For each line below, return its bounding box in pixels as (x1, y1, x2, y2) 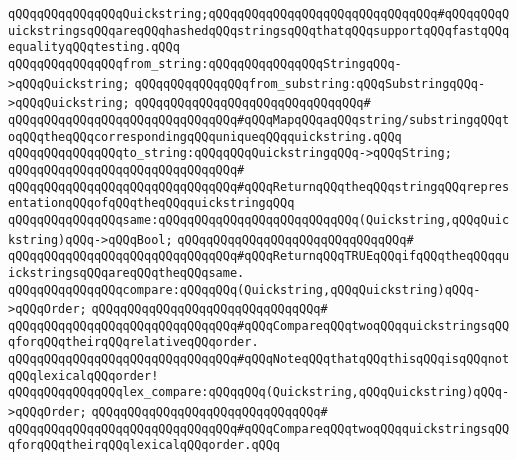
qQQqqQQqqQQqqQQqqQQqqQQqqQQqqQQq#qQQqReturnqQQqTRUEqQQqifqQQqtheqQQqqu (8, 249, 510, 264)
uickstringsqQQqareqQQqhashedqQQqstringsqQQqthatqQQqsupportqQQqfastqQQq (8, 23, 510, 38)
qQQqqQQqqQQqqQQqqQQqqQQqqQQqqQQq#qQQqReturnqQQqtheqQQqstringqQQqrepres (8, 179, 510, 194)
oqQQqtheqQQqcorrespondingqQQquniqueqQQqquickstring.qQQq (8, 129, 402, 144)
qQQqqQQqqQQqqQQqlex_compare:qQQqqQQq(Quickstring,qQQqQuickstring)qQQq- (8, 385, 510, 400)
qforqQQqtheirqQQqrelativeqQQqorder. (8, 335, 259, 350)
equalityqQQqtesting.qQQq (8, 40, 180, 55)
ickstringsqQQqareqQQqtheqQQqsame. (8, 265, 245, 280)
